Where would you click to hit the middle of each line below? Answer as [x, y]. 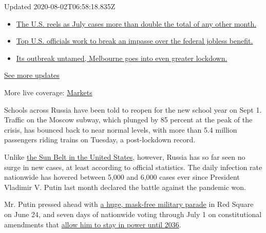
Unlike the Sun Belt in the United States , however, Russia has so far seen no [125, 156]
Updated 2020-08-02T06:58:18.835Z [60, 6]
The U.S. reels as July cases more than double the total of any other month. [136, 23]
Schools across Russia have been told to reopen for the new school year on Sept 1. [133, 109]
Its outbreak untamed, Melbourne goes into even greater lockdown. [122, 58]
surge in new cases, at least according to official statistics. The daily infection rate [133, 167]
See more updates [32, 75]
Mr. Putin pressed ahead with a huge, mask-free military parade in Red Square [129, 204]
